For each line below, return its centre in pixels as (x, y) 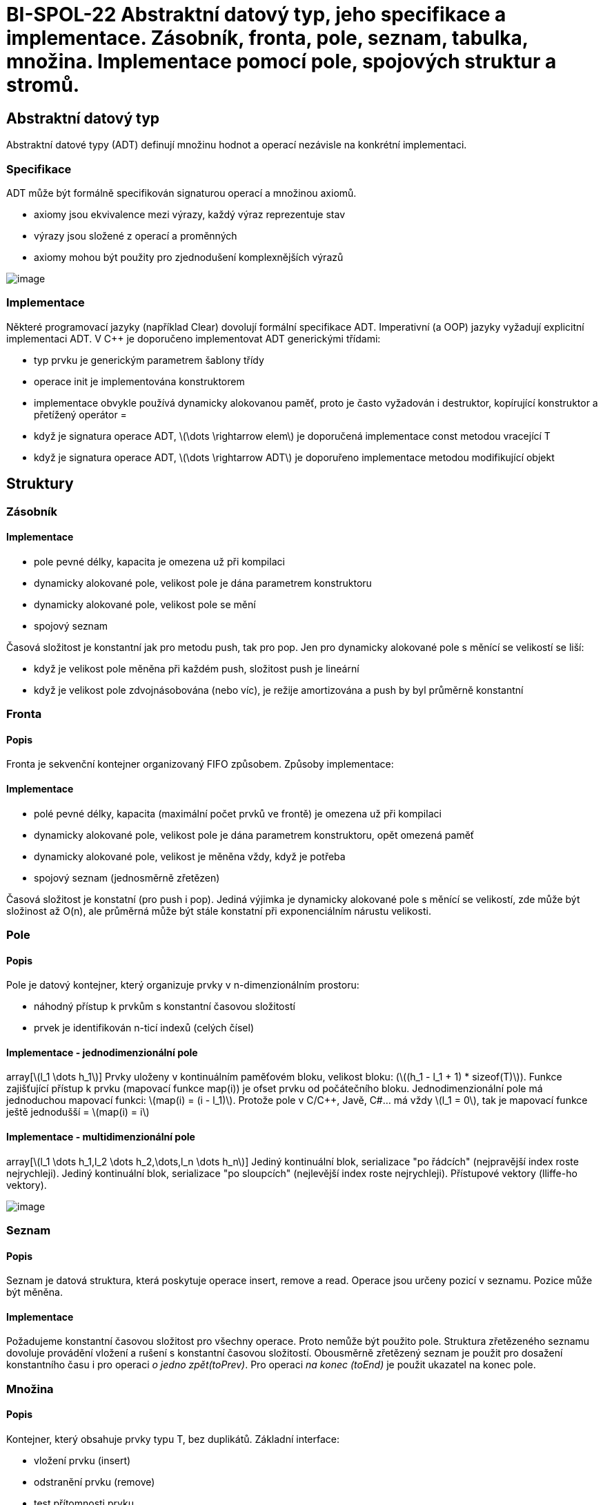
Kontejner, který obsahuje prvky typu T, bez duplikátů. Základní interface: (173, 1439)
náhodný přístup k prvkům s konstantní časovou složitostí (165, 1007)
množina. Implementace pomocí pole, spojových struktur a (281, 61)
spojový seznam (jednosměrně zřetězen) (127, 877)
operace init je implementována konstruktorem (139, 381)
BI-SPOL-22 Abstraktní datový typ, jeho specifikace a (256, 14)
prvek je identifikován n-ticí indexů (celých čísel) (144, 1028)
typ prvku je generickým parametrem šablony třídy (149, 360)
